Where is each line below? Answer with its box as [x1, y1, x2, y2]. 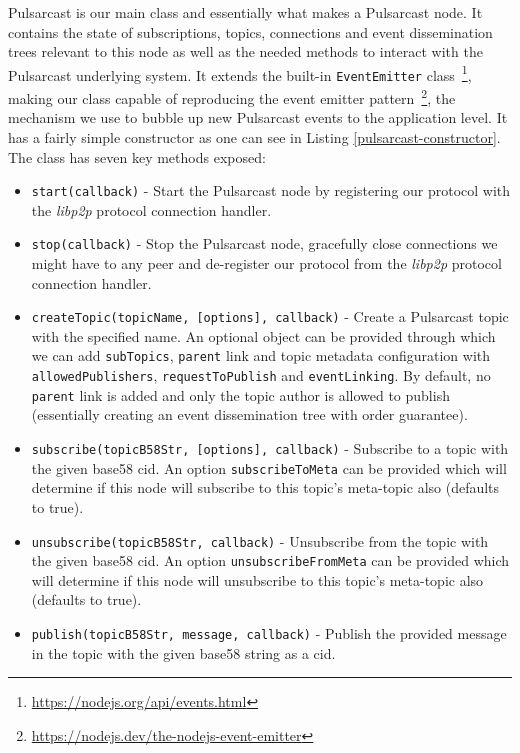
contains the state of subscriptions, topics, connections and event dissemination [8, 21, 493, 42]
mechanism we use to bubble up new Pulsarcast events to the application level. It [8, 107, 508, 128]
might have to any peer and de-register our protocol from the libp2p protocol [31, 253, 502, 274]
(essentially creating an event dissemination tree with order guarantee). [31, 404, 468, 425]
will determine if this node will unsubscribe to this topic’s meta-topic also [31, 569, 484, 590]
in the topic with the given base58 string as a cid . [31, 642, 336, 663]
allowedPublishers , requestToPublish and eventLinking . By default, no [31, 365, 491, 386]
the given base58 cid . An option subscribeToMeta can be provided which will [31, 457, 507, 478]
